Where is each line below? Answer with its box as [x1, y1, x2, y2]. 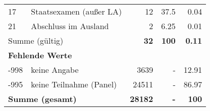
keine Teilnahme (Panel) [31, 78, 117, 90]
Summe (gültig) [8, 35, 64, 46]
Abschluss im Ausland [31, 20, 109, 32]
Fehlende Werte [8, 49, 72, 61]
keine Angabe [31, 64, 79, 75]
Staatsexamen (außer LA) [31, 6, 122, 17]
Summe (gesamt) [8, 93, 77, 104]
